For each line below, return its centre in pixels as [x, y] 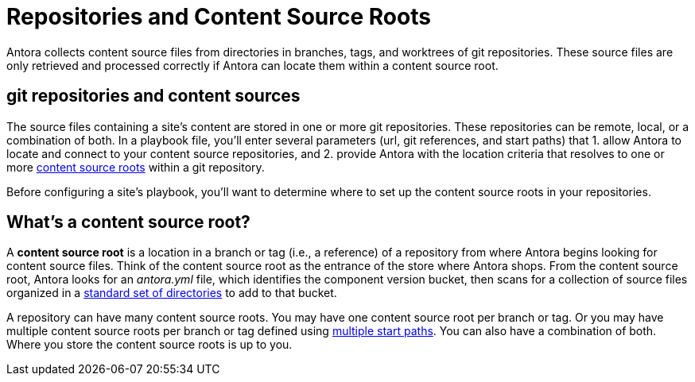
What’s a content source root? [128, 222]
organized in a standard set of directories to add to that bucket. [172, 293]
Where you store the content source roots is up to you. [149, 345]
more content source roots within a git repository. [136, 167]
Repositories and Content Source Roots [219, 17]
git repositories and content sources [153, 96]
